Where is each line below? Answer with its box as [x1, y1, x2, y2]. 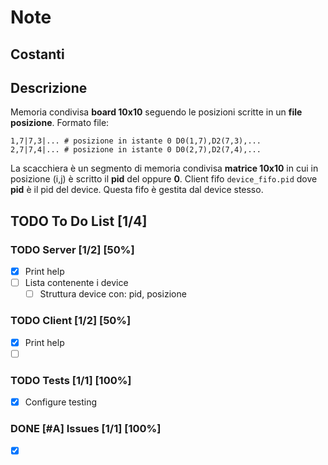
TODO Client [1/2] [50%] [10, 314, 132, 328]
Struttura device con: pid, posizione [39, 288, 187, 300]
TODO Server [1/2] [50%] [10, 242, 135, 256]
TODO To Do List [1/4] [10, 212, 148, 230]
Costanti [10, 46, 65, 63]
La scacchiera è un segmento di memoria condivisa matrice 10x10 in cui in [10, 162, 319, 175]
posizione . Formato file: [10, 117, 110, 129]
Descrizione [10, 79, 88, 96]
